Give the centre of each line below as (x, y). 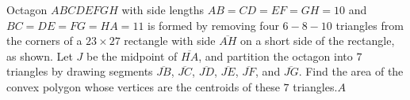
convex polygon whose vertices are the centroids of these (143, 86)
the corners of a (44, 41)
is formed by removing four (213, 25)
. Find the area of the (351, 71)
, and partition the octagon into (276, 56)
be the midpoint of (132, 56)
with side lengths (163, 9)
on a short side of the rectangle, (318, 41)
